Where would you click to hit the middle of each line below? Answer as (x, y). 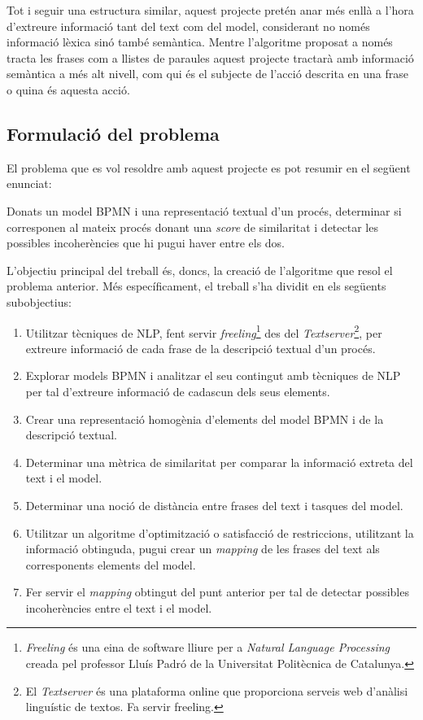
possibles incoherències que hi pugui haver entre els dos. (146, 243)
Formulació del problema (113, 133)
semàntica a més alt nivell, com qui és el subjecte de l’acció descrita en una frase (207, 74)
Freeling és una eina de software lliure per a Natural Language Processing (208, 647)
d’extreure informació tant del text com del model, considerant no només (188, 26)
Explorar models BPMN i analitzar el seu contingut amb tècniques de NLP (213, 375)
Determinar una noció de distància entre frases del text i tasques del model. (214, 505)
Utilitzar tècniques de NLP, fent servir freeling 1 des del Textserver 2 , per (204, 331)
